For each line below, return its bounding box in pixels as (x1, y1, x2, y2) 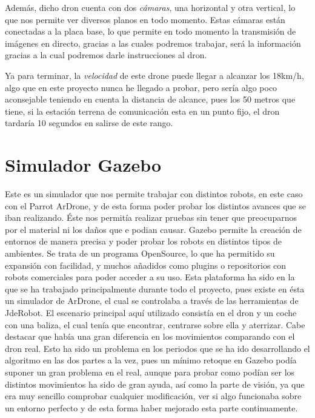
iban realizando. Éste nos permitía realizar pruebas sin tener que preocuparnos (5, 211, 297, 224)
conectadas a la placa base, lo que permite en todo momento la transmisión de (5, 25, 296, 38)
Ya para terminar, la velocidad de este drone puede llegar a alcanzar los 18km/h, (5, 69, 304, 81)
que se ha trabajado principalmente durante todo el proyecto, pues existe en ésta (5, 282, 305, 295)
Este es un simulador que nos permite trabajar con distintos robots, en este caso (5, 187, 303, 200)
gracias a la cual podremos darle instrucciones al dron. (5, 49, 207, 61)
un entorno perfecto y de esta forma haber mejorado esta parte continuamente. (5, 401, 298, 414)
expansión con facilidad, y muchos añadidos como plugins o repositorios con (5, 258, 287, 271)
